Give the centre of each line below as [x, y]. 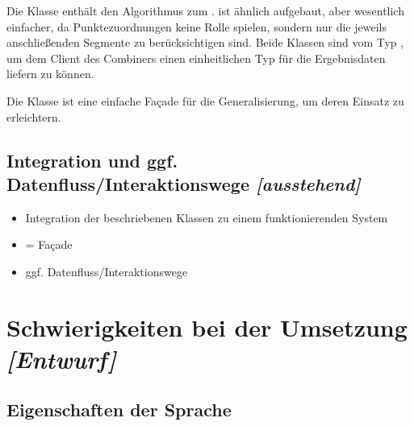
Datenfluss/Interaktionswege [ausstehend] [184, 183]
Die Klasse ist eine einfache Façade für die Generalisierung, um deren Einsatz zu [205, 100]
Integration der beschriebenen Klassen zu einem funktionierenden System [207, 217]
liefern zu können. [50, 74]
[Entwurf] [61, 358]
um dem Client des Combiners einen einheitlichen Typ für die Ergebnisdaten [196, 58]
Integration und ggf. [92, 160]
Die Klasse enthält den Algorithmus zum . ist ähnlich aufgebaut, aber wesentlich [205, 10]
